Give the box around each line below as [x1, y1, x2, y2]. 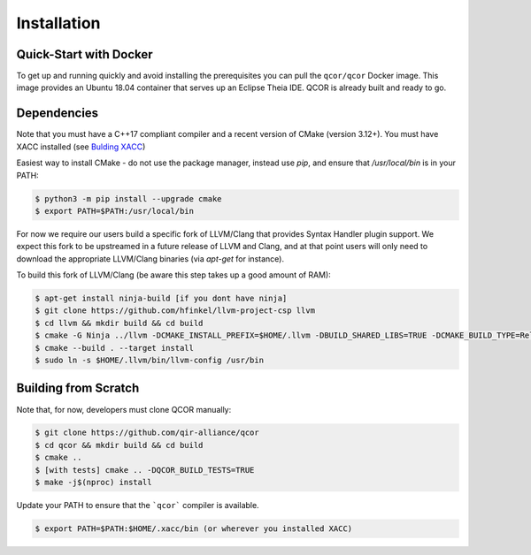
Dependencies [16, 106, 99, 121]
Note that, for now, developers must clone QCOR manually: [16, 404, 232, 414]
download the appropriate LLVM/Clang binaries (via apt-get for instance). [16, 253, 285, 264]
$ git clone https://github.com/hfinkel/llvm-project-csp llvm [35, 306, 316, 316]
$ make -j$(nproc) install [35, 477, 152, 488]
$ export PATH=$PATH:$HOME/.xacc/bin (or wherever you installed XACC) [35, 524, 353, 534]
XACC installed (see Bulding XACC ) [16, 141, 146, 152]
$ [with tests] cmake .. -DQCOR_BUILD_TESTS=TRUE [35, 465, 255, 475]
